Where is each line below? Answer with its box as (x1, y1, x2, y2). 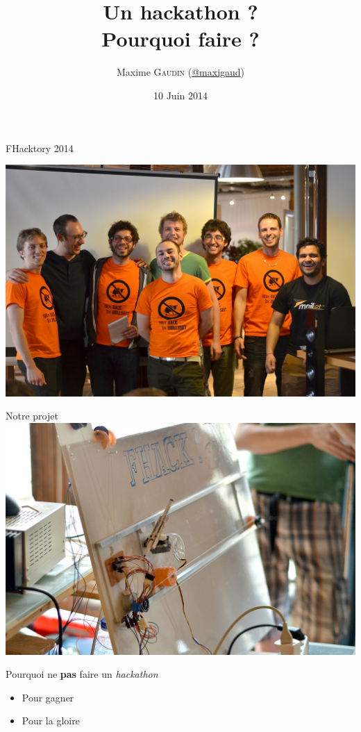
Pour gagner (22, 690, 74, 704)
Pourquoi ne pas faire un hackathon (6, 667, 158, 681)
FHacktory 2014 (6, 140, 74, 155)
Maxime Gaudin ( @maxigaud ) (116, 65, 245, 79)
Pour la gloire (22, 713, 80, 728)
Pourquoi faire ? (101, 24, 260, 53)
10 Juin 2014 (153, 88, 208, 102)
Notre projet (6, 408, 58, 423)
